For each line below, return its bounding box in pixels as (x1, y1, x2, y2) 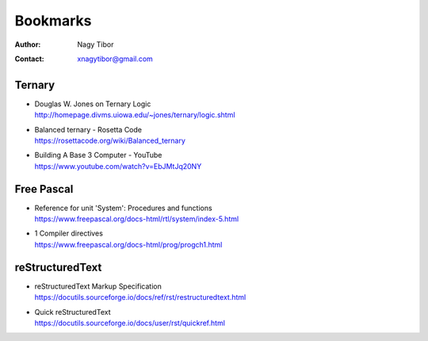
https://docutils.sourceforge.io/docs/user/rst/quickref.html (34, 318, 226, 328)
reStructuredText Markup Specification (34, 282, 162, 291)
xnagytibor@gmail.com (77, 54, 154, 63)
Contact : (14, 54, 45, 63)
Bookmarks (14, 12, 92, 29)
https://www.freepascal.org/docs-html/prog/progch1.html (34, 239, 223, 249)
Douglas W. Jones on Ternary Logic (34, 99, 151, 109)
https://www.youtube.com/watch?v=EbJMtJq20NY (34, 161, 202, 170)
